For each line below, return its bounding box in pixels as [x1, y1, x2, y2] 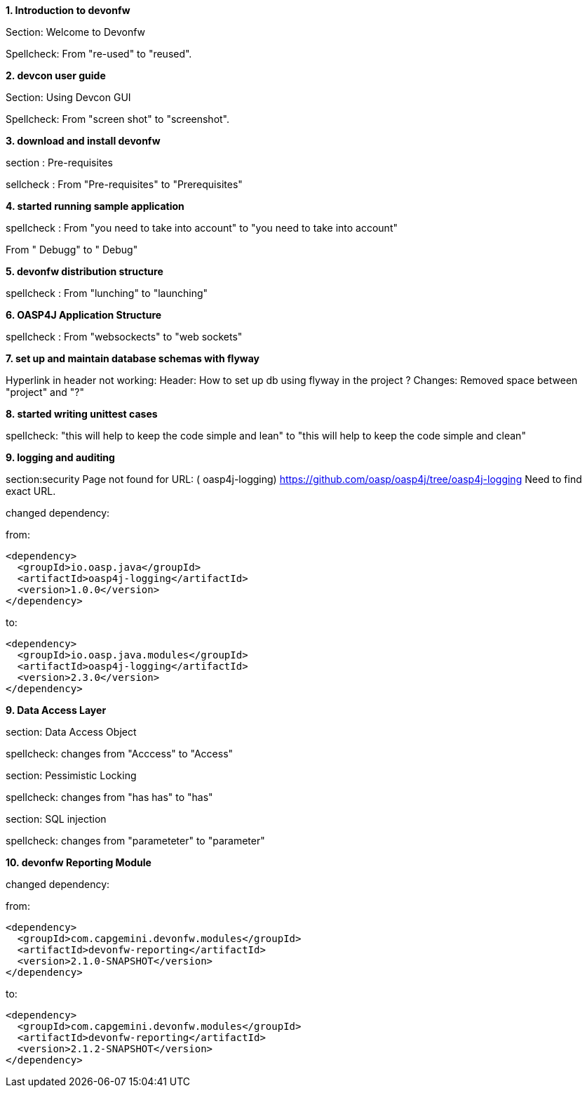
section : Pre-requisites [6, 157, 113, 168]
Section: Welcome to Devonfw [6, 26, 146, 38]
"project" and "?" [6, 386, 84, 398]
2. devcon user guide [6, 69, 106, 81]
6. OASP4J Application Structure [6, 309, 162, 321]
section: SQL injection [6, 813, 107, 825]
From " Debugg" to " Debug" [6, 244, 138, 256]
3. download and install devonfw [6, 135, 161, 147]
